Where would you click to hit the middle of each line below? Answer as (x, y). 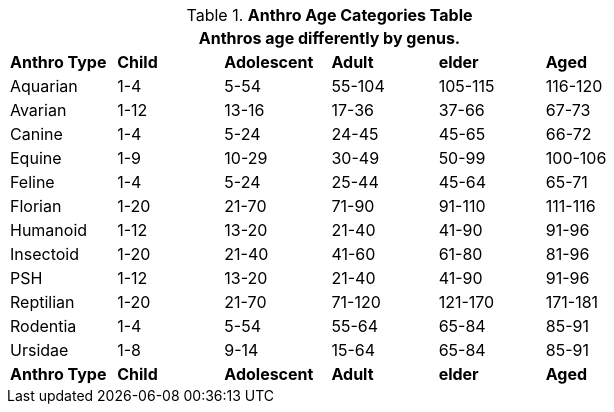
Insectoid (45, 254)
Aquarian (44, 86)
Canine (36, 134)
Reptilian (42, 302)
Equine (36, 158)
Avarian (38, 110)
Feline (32, 182)
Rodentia (43, 326)
